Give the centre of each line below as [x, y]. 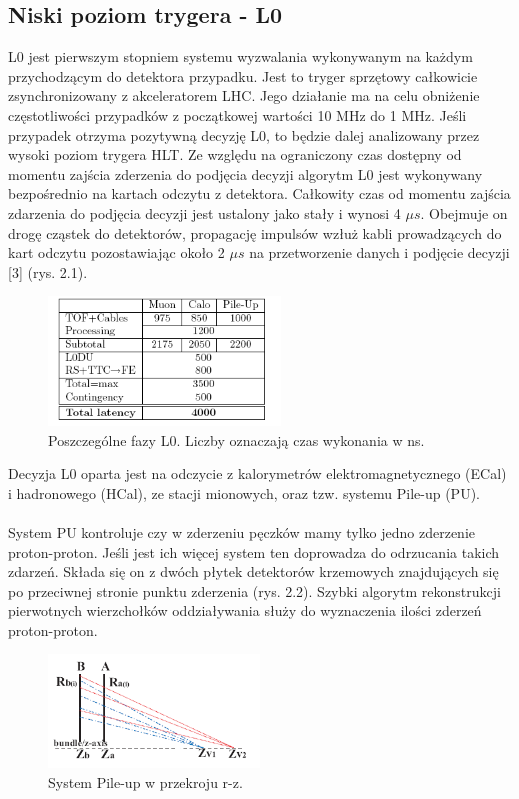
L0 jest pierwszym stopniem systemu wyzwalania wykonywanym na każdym [240, 56]
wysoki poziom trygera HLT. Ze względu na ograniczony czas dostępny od [235, 154]
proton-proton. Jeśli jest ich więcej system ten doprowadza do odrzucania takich [254, 551]
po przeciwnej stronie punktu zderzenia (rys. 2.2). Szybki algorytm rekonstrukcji [254, 590]
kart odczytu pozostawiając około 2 [116, 252]
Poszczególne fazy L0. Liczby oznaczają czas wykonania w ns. [236, 439]
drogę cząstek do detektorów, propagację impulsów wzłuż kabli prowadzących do [255, 232]
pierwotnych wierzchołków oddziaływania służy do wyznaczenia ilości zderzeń [245, 610]
